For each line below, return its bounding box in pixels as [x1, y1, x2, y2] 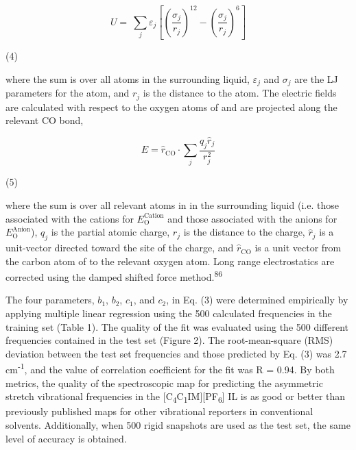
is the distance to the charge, [183, 225, 305, 239]
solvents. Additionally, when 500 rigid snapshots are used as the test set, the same [5, 418, 351, 432]
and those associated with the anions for [167, 211, 337, 225]
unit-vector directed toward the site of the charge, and [5, 240, 234, 255]
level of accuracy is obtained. [5, 431, 127, 445]
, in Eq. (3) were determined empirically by [166, 292, 348, 307]
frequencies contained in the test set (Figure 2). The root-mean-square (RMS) [5, 333, 333, 347]
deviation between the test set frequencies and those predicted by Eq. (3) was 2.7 [5, 346, 347, 360]
